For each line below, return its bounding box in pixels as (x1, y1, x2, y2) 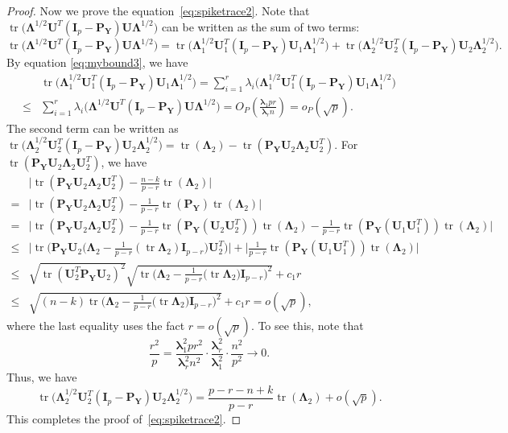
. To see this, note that (250, 317, 364, 334)
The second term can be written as (6, 119, 179, 136)
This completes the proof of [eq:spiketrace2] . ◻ (6, 410, 242, 427)
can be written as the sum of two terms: (161, 18, 360, 35)
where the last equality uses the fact (6, 317, 185, 334)
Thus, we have (6, 368, 77, 385)
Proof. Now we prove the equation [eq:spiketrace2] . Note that (6, 2, 310, 19)
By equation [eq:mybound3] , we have (6, 54, 188, 71)
